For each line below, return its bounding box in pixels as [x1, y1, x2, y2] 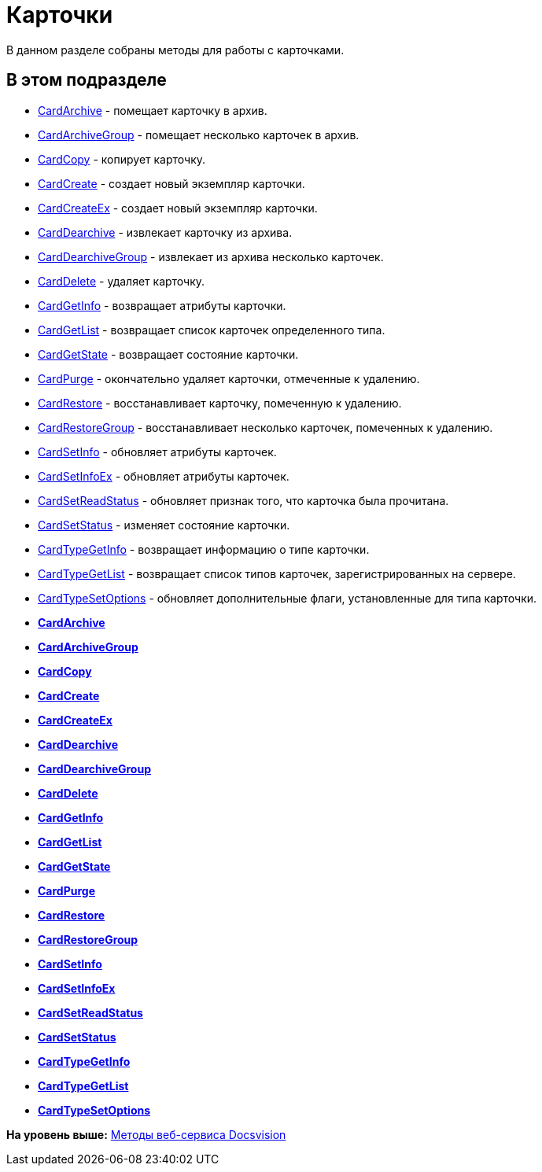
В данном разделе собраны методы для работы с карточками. [6, 42, 345, 57]
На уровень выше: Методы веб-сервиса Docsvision [6, 1127, 286, 1141]
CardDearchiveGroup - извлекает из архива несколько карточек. [38, 249, 384, 264]
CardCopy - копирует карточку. [38, 152, 206, 166]
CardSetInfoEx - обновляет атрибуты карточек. [38, 469, 289, 483]
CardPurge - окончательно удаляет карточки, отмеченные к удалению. [38, 371, 420, 385]
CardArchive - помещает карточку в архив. [38, 103, 267, 117]
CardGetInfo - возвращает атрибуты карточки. [38, 298, 286, 312]
